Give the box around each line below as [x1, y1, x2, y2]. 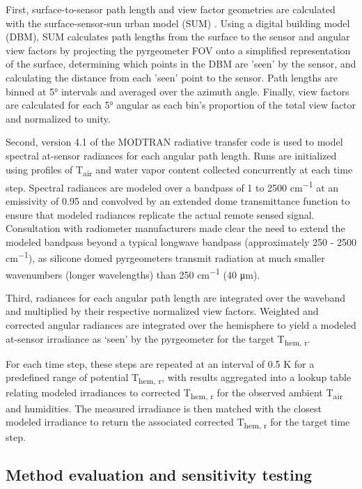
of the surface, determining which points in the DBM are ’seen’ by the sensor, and [6, 56, 356, 71]
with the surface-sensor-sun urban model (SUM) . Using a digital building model [6, 15, 350, 30]
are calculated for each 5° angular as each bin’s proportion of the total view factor [6, 98, 356, 112]
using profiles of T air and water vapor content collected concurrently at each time [6, 162, 353, 178]
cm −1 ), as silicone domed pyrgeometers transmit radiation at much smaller [6, 249, 325, 265]
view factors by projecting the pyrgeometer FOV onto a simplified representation [6, 42, 351, 57]
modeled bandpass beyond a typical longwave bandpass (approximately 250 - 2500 [6, 234, 356, 249]
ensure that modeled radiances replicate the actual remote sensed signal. [6, 207, 315, 222]
